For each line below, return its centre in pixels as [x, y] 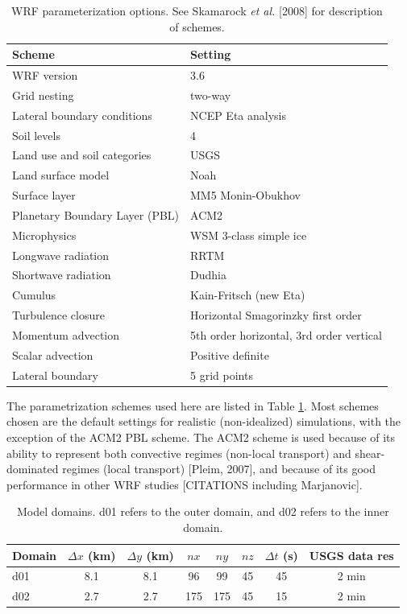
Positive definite [230, 354]
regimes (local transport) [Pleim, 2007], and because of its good [219, 469]
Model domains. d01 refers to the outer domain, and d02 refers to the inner [203, 511]
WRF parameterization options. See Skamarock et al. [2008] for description [197, 10]
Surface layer [44, 195]
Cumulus [34, 295]
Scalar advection [53, 354]
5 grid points [222, 375]
